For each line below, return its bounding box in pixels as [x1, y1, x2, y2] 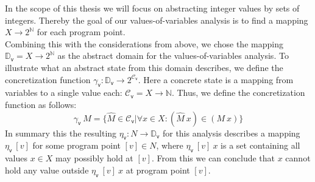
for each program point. [37, 25, 126, 38]
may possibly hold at [55, 152, 133, 164]
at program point [126, 163, 190, 176]
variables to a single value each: [5, 86, 122, 99]
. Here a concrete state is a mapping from [138, 73, 294, 86]
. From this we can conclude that [151, 152, 275, 164]
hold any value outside [5, 163, 89, 176]
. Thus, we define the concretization [171, 86, 305, 99]
